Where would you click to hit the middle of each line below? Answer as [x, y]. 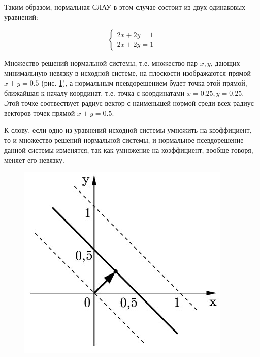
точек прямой [54, 113]
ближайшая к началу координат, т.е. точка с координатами [94, 92]
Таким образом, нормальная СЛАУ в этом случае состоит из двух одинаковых [125, 7]
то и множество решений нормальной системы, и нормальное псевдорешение [124, 140]
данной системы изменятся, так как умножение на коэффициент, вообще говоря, [129, 149]
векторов [18, 113]
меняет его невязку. [34, 160]
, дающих [225, 63]
